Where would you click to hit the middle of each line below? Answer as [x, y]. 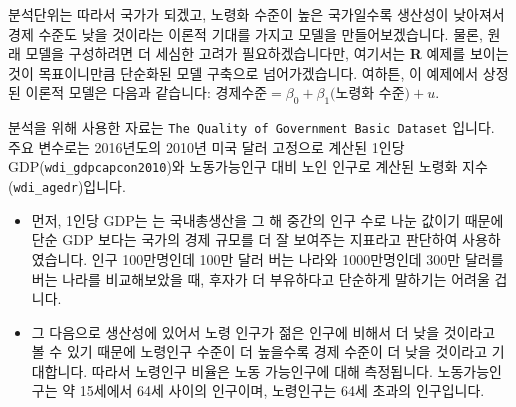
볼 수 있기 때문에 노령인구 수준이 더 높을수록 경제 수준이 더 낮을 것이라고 [259, 351]
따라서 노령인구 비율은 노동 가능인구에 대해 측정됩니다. [262, 370]
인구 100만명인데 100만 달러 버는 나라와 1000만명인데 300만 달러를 [297, 258]
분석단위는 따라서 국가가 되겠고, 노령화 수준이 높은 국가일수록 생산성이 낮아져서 [256, 14]
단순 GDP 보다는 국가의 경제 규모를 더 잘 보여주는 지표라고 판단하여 [244, 239]
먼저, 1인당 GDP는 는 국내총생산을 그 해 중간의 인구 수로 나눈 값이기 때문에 [267, 219]
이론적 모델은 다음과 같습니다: [118, 92]
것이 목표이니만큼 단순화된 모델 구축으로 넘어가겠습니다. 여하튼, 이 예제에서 [243, 72]
